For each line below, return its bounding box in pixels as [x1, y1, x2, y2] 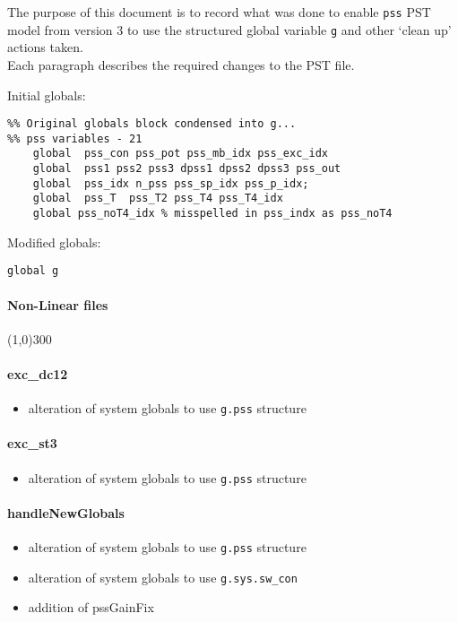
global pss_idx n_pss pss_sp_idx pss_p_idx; [32, 177, 309, 190]
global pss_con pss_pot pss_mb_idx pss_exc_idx [32, 147, 328, 160]
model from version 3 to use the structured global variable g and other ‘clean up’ [7, 20, 452, 39]
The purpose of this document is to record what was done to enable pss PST [7, 3, 431, 21]
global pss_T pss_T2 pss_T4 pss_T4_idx [32, 192, 283, 205]
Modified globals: [7, 232, 101, 251]
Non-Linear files [7, 295, 108, 314]
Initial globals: [7, 85, 86, 104]
